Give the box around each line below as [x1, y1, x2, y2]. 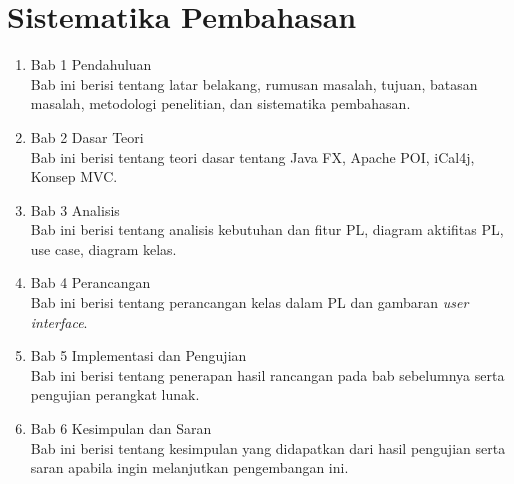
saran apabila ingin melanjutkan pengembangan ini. [30, 457, 349, 478]
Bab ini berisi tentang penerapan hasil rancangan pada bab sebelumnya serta [30, 364, 505, 385]
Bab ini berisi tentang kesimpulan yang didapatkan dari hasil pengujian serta [30, 437, 506, 458]
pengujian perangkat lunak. [30, 384, 200, 405]
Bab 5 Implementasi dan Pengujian [30, 345, 247, 366]
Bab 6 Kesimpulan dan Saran [30, 418, 212, 439]
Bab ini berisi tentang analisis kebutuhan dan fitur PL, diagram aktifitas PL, [30, 219, 504, 240]
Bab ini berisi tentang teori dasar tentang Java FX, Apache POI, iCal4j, [30, 146, 475, 167]
